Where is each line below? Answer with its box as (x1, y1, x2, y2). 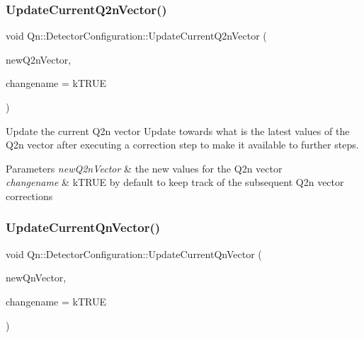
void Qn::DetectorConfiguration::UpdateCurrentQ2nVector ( (6, 28, 267, 43)
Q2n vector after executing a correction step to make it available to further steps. (6, 137, 359, 152)
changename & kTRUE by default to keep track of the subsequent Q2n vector (6, 175, 344, 190)
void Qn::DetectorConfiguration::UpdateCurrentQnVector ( (6, 246, 262, 261)
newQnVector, (6, 270, 67, 285)
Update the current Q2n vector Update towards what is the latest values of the (6, 123, 350, 138)
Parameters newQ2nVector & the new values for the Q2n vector (6, 161, 283, 175)
